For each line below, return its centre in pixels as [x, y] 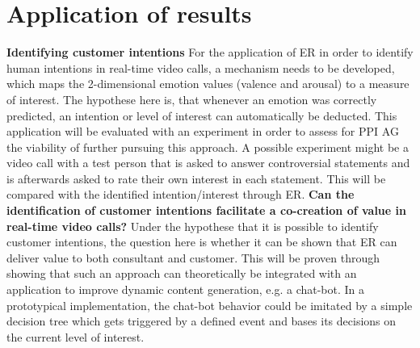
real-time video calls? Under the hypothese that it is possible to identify [193, 226]
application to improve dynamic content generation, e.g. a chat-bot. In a [186, 289]
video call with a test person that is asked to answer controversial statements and [208, 163]
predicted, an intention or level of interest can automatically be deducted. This [202, 115]
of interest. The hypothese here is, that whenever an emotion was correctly [192, 99]
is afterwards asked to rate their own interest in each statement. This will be [196, 178]
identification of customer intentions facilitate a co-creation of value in [206, 210]
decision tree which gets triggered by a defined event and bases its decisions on [202, 321]
